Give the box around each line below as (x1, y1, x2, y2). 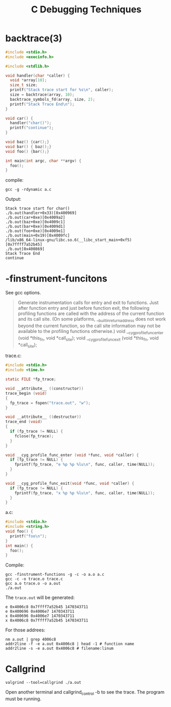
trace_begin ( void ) (5, 391, 47, 396)
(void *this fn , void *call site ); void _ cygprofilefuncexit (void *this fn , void (17, 334, 159, 342)
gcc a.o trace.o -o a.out (5, 581, 61, 586)
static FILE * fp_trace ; (5, 377, 56, 382)
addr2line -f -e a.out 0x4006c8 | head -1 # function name (5, 642, 135, 647)
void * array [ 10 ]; (10, 78, 47, 83)
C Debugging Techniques (31, 4, 142, 15)
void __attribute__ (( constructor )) (5, 386, 84, 392)
